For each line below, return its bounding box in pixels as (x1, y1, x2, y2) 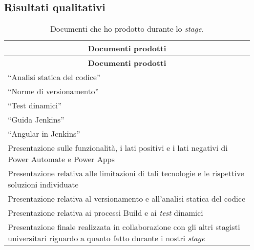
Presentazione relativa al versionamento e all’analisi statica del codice (8, 193, 246, 205)
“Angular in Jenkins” (8, 128, 80, 140)
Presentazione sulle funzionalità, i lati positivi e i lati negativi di (8, 142, 228, 154)
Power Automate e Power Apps (8, 153, 115, 165)
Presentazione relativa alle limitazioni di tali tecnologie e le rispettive (8, 167, 244, 179)
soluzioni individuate (8, 179, 79, 190)
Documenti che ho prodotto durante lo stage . (50, 23, 204, 35)
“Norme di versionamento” (8, 85, 99, 97)
